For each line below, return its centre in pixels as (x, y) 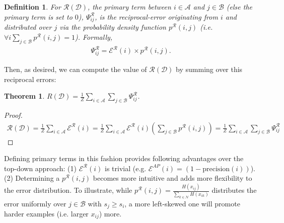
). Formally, (94, 36)
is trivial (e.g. (125, 168)
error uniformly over (35, 203)
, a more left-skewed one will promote (182, 203)
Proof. (13, 115)
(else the (239, 7)
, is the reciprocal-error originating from (156, 16)
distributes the (234, 190)
